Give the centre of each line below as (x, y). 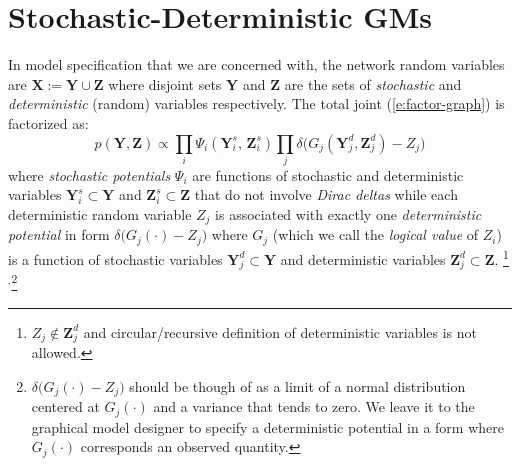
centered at (65, 406)
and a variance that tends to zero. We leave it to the (314, 406)
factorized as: (48, 122)
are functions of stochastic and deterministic (328, 174)
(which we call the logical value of (375, 234)
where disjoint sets (165, 83)
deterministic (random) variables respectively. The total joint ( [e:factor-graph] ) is (256, 103)
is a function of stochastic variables (115, 258)
